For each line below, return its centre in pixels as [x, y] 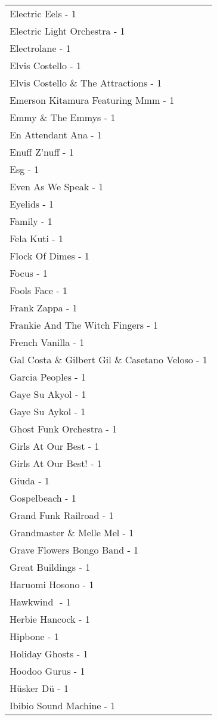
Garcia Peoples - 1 [48, 377]
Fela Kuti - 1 [37, 238]
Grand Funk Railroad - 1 [62, 515]
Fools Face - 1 [38, 290]
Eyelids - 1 [32, 204]
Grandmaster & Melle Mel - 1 [72, 532]
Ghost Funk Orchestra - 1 [63, 429]
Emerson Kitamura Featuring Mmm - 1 [92, 100]
